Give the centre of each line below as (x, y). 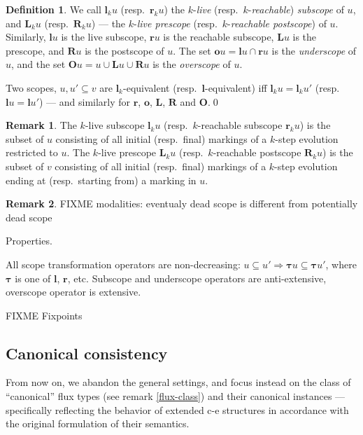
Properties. (29, 241)
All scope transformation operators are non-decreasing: (123, 264)
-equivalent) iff (236, 87)
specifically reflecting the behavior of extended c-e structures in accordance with (177, 409)
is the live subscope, (104, 37)
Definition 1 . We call (54, 9)
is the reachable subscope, (219, 37)
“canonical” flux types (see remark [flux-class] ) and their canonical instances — (176, 396)
